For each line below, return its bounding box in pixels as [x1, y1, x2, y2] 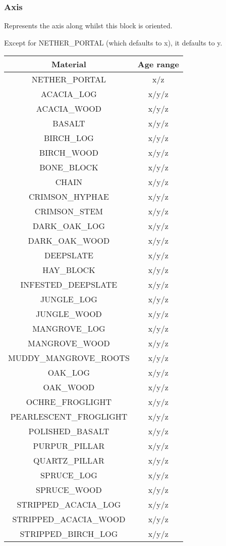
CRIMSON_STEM [34, 205, 103, 217]
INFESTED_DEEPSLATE [20, 279, 118, 291]
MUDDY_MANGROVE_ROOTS [8, 352, 130, 364]
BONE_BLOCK [39, 161, 98, 173]
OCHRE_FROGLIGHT [26, 396, 112, 408]
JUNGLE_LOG [40, 293, 97, 305]
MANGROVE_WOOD [28, 337, 110, 349]
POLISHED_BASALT [28, 425, 109, 437]
